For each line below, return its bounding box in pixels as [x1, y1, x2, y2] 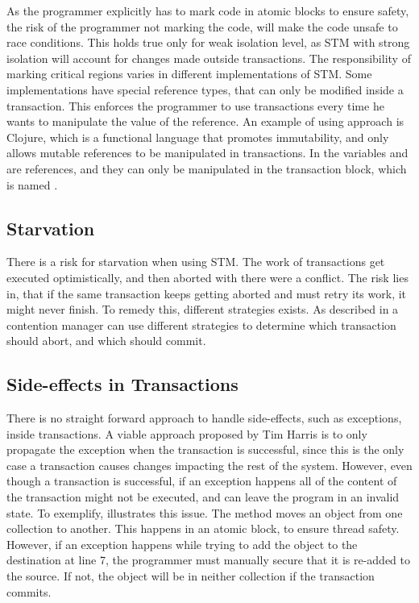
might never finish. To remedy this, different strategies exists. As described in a [6, 301, 399, 318]
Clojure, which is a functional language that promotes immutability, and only [6, 128, 389, 145]
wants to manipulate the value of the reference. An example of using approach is [6, 113, 404, 130]
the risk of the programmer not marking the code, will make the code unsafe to [6, 18, 398, 35]
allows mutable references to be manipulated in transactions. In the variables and [6, 144, 409, 161]
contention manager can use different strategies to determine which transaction [6, 316, 396, 333]
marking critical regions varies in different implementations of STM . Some [6, 65, 372, 82]
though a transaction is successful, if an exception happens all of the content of [6, 472, 397, 489]
